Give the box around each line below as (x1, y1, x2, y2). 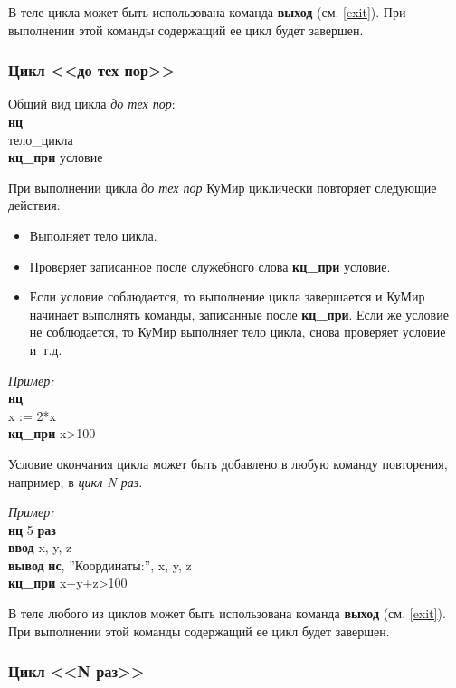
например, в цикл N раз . (8, 472, 143, 491)
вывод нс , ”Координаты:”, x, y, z (8, 555, 192, 574)
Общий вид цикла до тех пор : (8, 94, 176, 113)
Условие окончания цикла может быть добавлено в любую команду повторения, (8, 454, 448, 473)
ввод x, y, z (8, 538, 72, 557)
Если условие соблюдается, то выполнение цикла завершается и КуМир (29, 287, 425, 306)
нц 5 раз (8, 520, 56, 539)
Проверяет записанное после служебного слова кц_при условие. (29, 256, 391, 275)
